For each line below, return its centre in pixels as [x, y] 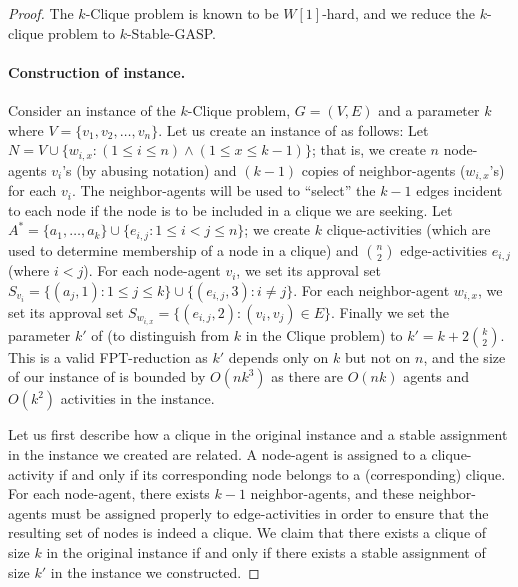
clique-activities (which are [408, 229]
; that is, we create [368, 149]
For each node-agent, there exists [109, 493]
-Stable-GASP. [171, 32]
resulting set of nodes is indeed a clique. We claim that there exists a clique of [247, 532]
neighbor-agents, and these [332, 493]
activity [31, 473]
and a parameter [429, 109]
